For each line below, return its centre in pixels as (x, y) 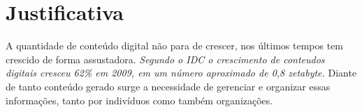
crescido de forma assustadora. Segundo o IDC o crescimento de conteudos (165, 59)
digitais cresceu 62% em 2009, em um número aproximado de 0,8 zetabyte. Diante (181, 73)
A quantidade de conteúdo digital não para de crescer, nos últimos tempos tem (175, 46)
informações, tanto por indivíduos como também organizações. (139, 100)
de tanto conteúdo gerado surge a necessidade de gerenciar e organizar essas (168, 86)
